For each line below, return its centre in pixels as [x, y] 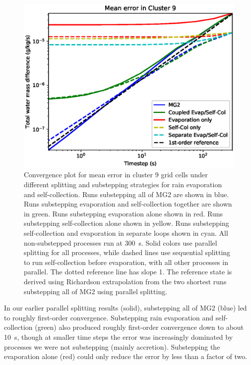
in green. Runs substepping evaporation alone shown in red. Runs [124, 213]
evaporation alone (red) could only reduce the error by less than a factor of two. [126, 356]
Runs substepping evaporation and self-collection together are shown [128, 204]
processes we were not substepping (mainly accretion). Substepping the [112, 346]
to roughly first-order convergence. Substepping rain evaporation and [109, 317]
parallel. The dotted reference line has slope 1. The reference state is [128, 272]
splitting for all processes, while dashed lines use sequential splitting [127, 252]
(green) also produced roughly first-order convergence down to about [139, 327]
